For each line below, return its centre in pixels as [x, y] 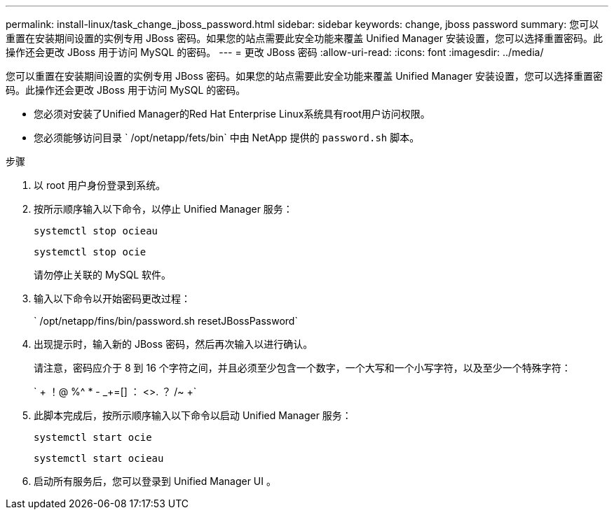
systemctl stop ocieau [96, 231]
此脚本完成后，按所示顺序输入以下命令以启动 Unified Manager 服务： [193, 415]
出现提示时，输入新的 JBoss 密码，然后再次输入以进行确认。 [173, 344]
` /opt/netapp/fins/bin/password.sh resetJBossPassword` [166, 321]
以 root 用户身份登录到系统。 [100, 185]
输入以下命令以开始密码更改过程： [112, 298]
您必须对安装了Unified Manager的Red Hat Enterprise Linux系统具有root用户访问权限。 [232, 114]
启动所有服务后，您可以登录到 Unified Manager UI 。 [155, 481]
